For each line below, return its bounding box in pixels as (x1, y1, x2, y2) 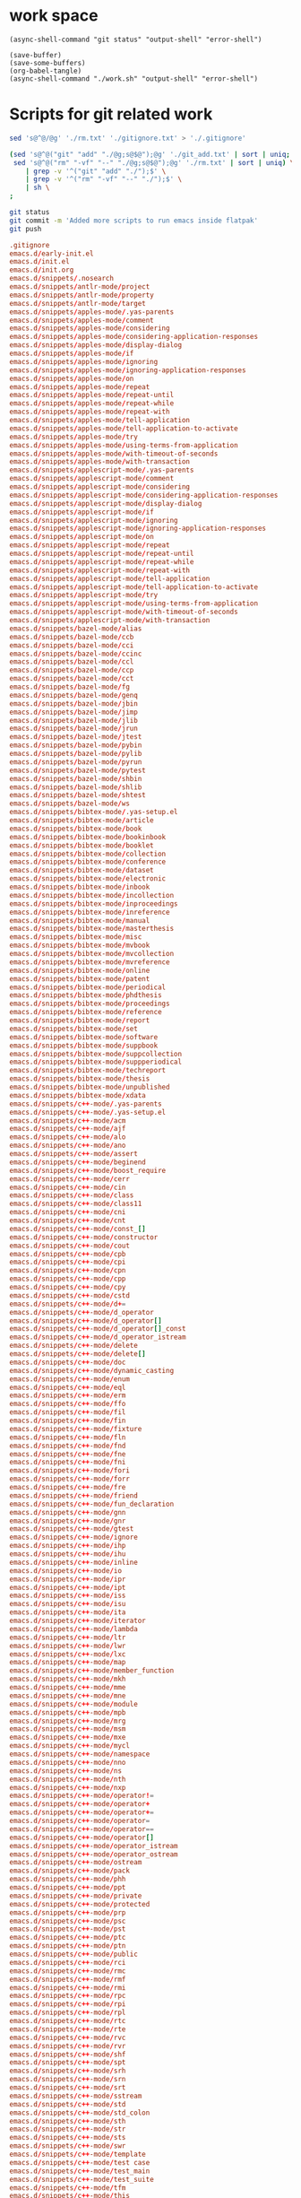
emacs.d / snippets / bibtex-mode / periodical (9, 983, 167, 992)
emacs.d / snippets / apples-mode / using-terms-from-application (9, 440, 239, 449)
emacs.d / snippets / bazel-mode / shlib (9, 782, 142, 792)
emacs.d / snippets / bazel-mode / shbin (9, 774, 142, 783)
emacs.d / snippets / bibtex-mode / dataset (9, 866, 154, 875)
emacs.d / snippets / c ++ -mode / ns (9, 1766, 123, 1776)
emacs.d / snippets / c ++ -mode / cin (9, 1183, 126, 1192)
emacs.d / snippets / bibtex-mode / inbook (9, 882, 150, 891)
